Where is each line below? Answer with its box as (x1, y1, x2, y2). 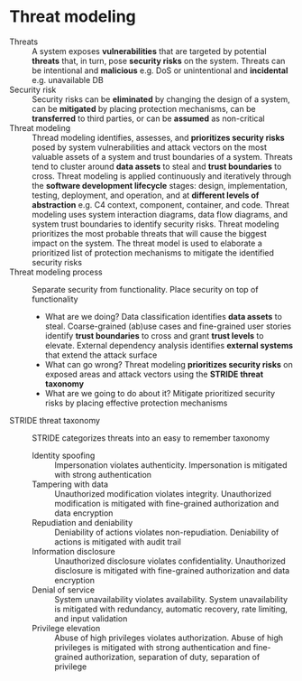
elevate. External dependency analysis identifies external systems (44, 340, 294, 350)
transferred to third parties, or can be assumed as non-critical (32, 113, 265, 124)
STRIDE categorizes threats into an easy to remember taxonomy (32, 432, 270, 443)
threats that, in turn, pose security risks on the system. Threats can (32, 55, 286, 66)
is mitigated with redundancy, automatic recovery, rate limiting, (54, 603, 288, 614)
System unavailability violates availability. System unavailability (54, 593, 288, 604)
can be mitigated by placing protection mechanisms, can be (32, 103, 256, 114)
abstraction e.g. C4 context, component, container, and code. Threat (32, 199, 290, 210)
